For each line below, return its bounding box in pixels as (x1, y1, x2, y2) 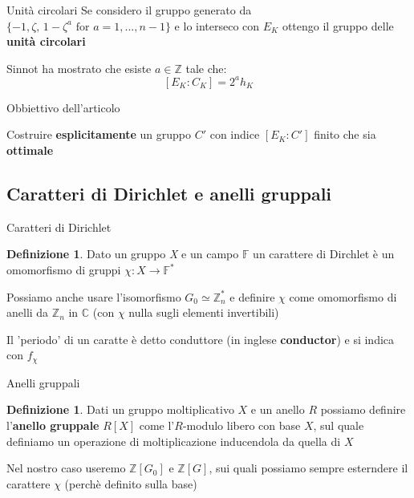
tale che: (185, 59, 227, 76)
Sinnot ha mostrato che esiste (6, 59, 152, 76)
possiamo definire (320, 401, 406, 418)
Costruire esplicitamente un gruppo (6, 126, 191, 143)
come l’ (139, 417, 175, 434)
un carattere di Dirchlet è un (253, 245, 395, 262)
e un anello (250, 401, 305, 418)
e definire (229, 288, 275, 305)
